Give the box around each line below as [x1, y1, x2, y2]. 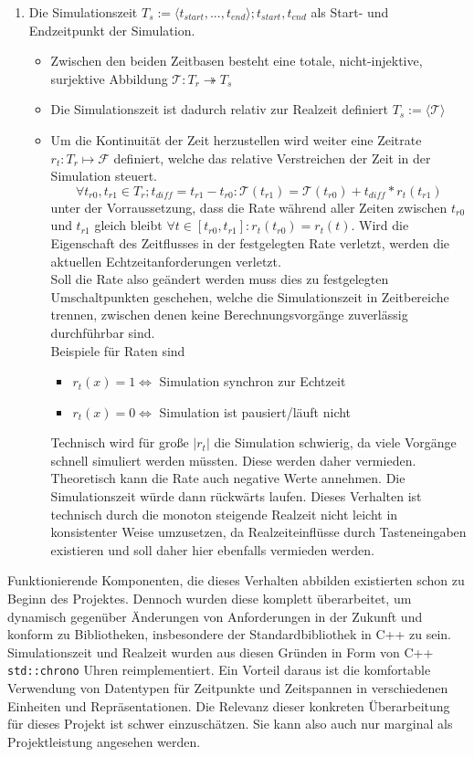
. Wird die [351, 216, 409, 235]
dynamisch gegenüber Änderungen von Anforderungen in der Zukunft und [7, 606, 423, 626]
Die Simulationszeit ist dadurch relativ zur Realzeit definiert [50, 100, 388, 119]
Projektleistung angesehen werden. [7, 731, 201, 751]
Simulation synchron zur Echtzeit [159, 372, 346, 391]
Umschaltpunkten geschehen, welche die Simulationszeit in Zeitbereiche [50, 287, 449, 306]
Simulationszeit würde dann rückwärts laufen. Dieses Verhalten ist [50, 487, 422, 506]
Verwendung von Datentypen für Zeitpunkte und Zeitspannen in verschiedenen [7, 678, 448, 698]
